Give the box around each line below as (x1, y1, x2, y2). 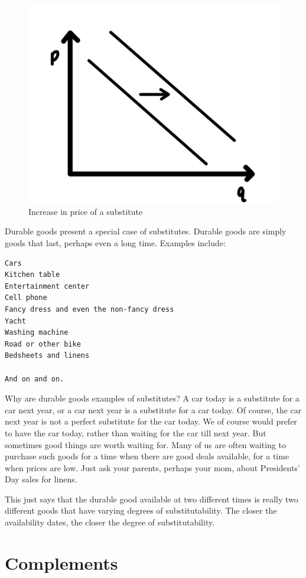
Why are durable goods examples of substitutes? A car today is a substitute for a (5, 392, 300, 404)
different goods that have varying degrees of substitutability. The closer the (5, 504, 277, 517)
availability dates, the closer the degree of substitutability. (5, 516, 215, 528)
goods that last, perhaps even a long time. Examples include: (5, 237, 226, 249)
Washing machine (5, 328, 69, 337)
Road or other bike (5, 339, 81, 348)
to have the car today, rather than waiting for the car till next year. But (5, 426, 266, 439)
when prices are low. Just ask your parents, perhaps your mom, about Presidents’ (5, 461, 300, 473)
